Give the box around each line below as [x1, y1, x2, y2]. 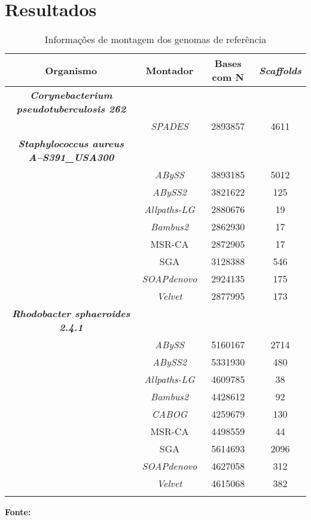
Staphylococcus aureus [18, 136, 124, 151]
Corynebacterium [29, 88, 112, 102]
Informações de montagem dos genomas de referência [44, 32, 267, 47]
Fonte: [5, 506, 31, 518]
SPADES [151, 119, 188, 133]
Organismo [45, 63, 97, 77]
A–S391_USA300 [28, 150, 114, 165]
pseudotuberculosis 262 [16, 102, 126, 116]
